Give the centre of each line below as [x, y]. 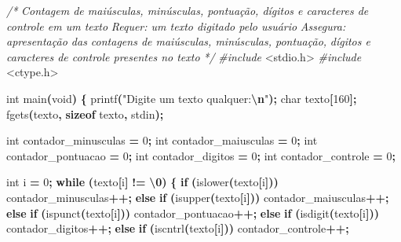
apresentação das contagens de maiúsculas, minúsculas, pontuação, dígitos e [188, 41]
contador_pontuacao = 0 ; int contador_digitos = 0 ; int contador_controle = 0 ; [201, 155]
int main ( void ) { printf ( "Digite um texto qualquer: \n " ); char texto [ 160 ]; [182, 98]
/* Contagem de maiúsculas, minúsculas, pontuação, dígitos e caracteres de [188, 10]
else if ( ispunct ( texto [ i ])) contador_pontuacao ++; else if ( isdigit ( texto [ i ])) [193, 213]
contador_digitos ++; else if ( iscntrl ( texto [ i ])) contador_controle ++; [178, 228]
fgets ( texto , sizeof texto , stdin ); [85, 114]
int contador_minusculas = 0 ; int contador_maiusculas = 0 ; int [162, 140]
